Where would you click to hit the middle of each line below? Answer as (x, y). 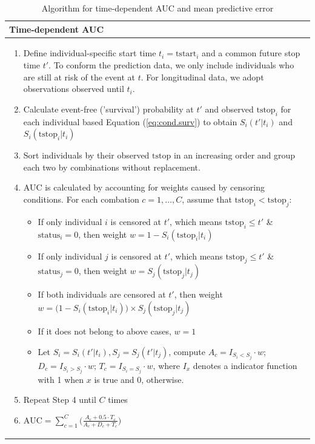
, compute (187, 351)
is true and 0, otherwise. (139, 379)
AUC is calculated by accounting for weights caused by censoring (144, 187)
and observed (229, 109)
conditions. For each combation (81, 199)
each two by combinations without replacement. (112, 167)
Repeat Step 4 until (60, 400)
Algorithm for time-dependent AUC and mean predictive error (157, 8)
